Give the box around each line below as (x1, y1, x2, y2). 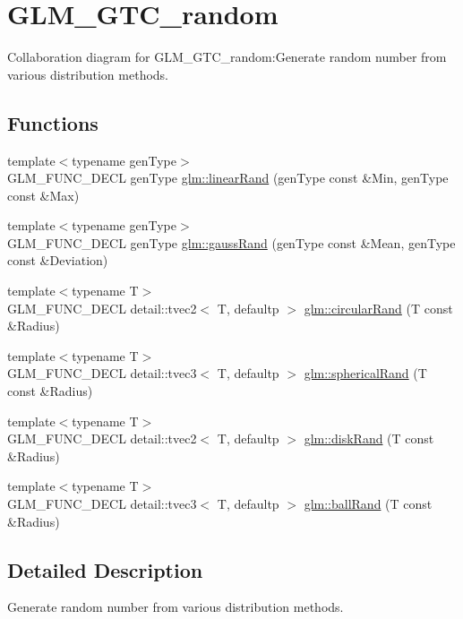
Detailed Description (7, 555, 203, 583)
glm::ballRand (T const (304, 494, 433, 513)
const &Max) (7, 185, 80, 204)
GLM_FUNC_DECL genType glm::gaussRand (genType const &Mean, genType (7, 233, 456, 252)
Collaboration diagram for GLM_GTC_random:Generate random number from (7, 47, 447, 66)
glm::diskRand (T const (304, 429, 434, 448)
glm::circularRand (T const (304, 298, 453, 317)
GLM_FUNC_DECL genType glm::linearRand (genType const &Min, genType (7, 168, 449, 187)
